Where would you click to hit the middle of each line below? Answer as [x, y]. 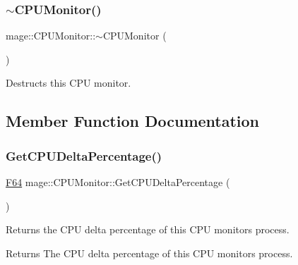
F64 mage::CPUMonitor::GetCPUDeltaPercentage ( [118, 182]
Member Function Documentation [133, 121]
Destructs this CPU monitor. [68, 83]
